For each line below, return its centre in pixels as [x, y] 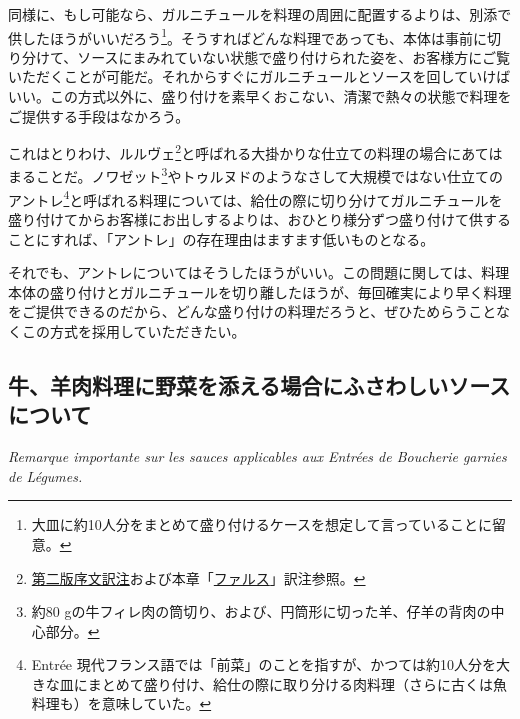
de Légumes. [45, 475]
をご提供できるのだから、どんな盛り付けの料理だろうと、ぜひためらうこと [252, 311]
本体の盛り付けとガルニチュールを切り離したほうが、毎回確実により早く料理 [260, 291]
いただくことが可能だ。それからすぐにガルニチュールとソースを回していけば [259, 76]
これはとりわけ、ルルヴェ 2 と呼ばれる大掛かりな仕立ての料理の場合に [235, 151]
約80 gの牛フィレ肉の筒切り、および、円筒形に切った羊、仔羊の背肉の [261, 611]
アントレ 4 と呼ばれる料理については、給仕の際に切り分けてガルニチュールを [255, 198]
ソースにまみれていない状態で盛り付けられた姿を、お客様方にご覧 [293, 56]
